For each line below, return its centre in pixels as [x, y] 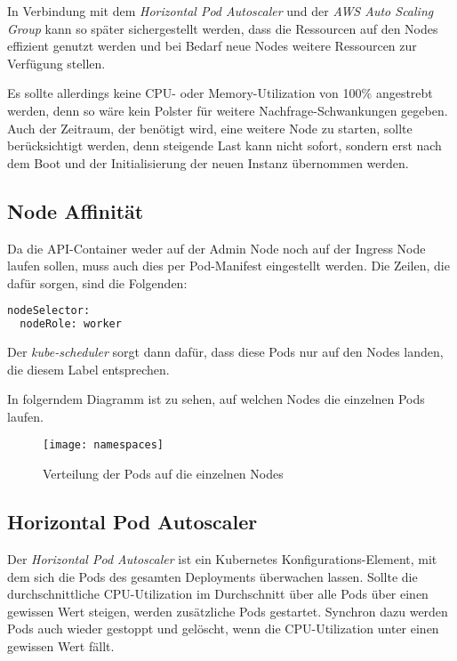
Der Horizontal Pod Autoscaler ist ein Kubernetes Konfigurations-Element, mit [222, 558]
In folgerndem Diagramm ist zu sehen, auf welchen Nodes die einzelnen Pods [216, 399]
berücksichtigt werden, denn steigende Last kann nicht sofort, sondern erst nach [224, 145]
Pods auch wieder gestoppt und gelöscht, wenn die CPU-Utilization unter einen [223, 629]
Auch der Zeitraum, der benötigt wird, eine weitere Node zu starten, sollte [210, 128]
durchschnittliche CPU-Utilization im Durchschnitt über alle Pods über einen [218, 594]
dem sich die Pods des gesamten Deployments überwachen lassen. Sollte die [212, 576]
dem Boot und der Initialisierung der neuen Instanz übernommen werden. [208, 162]
